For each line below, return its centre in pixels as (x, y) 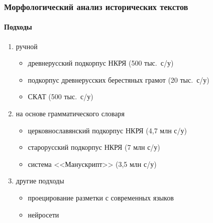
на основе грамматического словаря (70, 114)
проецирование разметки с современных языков (101, 197)
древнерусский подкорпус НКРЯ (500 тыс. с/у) (101, 63)
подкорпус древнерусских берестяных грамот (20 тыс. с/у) (119, 79)
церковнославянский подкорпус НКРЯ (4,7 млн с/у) (107, 130)
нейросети (43, 214)
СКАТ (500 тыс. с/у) (61, 96)
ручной (27, 46)
